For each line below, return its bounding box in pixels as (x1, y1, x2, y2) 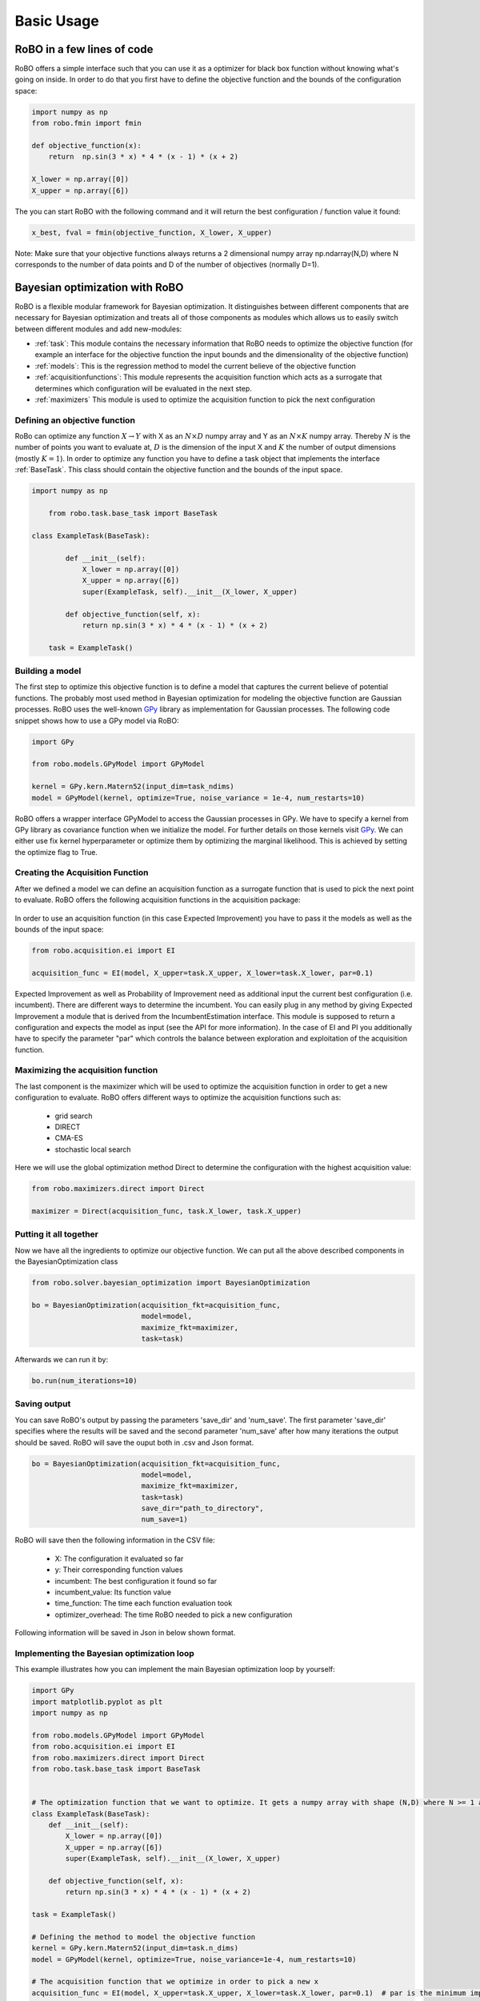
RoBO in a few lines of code (14, 42, 154, 56)
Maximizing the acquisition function (14, 1065, 158, 1076)
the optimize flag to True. (14, 847, 98, 856)
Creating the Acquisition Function (14, 867, 149, 878)
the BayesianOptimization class (14, 1257, 118, 1266)
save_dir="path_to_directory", (141, 1504, 264, 1513)
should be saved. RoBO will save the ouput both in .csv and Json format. (14, 1438, 254, 1447)
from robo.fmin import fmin (31, 118, 142, 128)
